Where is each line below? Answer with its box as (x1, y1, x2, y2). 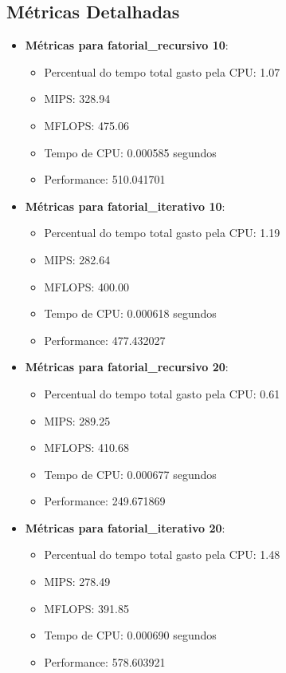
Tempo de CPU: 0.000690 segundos (44, 627, 217, 643)
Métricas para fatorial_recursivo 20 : (25, 358, 229, 375)
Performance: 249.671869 (44, 493, 166, 509)
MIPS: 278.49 (44, 573, 111, 590)
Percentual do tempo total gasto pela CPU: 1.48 (44, 546, 280, 563)
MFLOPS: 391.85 (44, 600, 129, 616)
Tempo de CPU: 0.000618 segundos (44, 305, 217, 322)
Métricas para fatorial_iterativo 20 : (25, 519, 225, 536)
